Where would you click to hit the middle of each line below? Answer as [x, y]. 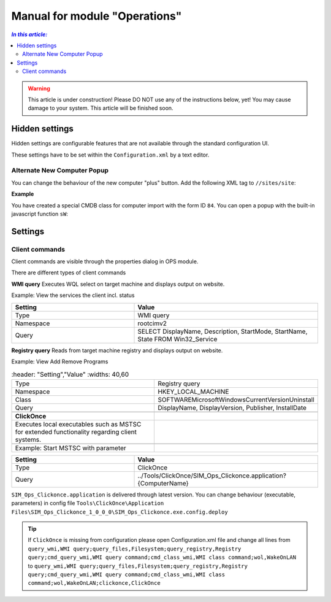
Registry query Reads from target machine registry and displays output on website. [117, 350]
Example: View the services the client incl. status [73, 295]
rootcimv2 [152, 323]
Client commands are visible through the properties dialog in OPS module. [105, 261]
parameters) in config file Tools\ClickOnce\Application [88, 503]
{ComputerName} [163, 483]
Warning [39, 88]
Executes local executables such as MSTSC [78, 424]
